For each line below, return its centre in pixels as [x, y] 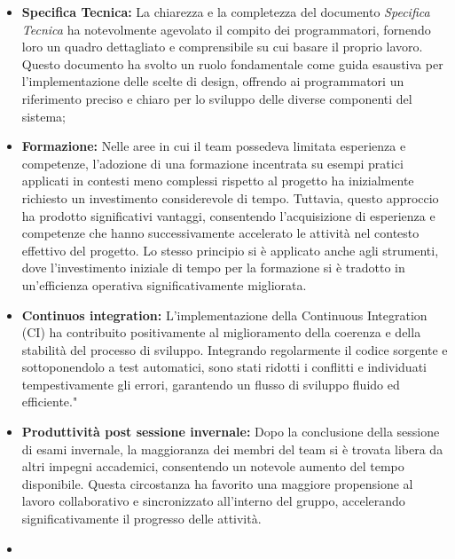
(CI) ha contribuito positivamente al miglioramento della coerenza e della [221, 332]
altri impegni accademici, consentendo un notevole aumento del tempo [213, 466]
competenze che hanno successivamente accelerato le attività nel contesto [220, 233]
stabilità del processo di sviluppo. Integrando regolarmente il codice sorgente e [235, 349]
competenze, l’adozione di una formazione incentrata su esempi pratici [212, 163]
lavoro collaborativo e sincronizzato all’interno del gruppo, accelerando [213, 501]
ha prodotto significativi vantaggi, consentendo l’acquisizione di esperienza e [228, 215]
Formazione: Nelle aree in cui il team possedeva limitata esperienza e [214, 146]
